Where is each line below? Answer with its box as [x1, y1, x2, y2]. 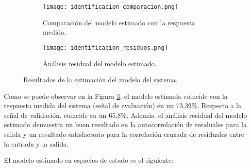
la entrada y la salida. [4, 138, 69, 149]
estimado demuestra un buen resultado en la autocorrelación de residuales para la [4, 119, 247, 130]
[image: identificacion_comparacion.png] [43, 3, 179, 10]
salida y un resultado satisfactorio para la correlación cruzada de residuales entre [4, 129, 245, 139]
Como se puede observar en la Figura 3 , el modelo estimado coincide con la [4, 91, 228, 101]
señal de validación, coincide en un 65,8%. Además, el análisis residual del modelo [4, 110, 247, 120]
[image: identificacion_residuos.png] [43, 44, 168, 51]
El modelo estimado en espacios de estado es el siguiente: [4, 155, 174, 165]
